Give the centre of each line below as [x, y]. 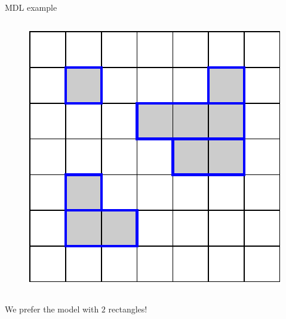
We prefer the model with [52, 309]
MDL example [31, 7]
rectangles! [128, 309]
